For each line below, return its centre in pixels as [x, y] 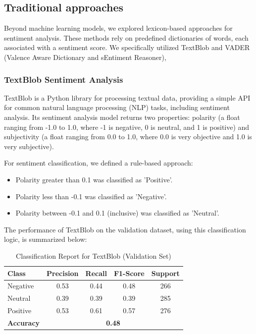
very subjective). [29, 146]
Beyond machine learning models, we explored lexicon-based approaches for [118, 28]
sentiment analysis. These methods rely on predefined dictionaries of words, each [126, 37]
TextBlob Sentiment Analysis [64, 79]
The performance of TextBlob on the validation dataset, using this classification [125, 229]
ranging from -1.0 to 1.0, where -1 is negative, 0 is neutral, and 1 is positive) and [127, 127]
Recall [96, 273]
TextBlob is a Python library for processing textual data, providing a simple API [127, 97]
